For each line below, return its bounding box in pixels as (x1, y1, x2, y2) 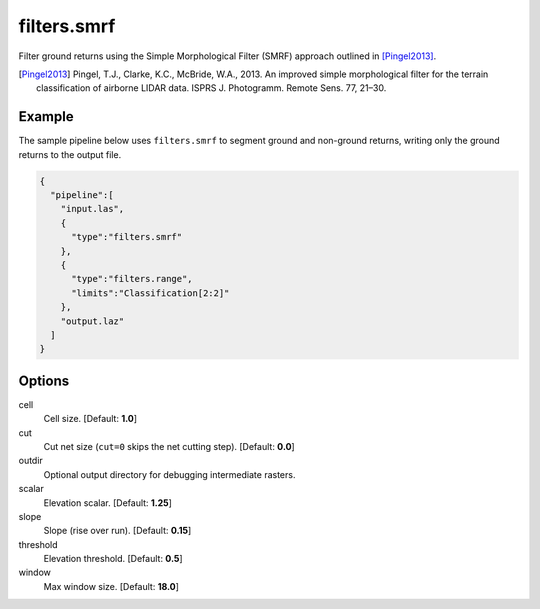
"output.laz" (60, 315, 125, 327)
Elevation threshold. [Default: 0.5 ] (43, 553, 184, 565)
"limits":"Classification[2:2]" (71, 287, 230, 299)
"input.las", (60, 203, 125, 215)
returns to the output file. (18, 148, 122, 160)
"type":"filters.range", (71, 273, 194, 285)
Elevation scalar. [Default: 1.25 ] (43, 496, 172, 509)
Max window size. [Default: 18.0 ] (43, 580, 180, 592)
